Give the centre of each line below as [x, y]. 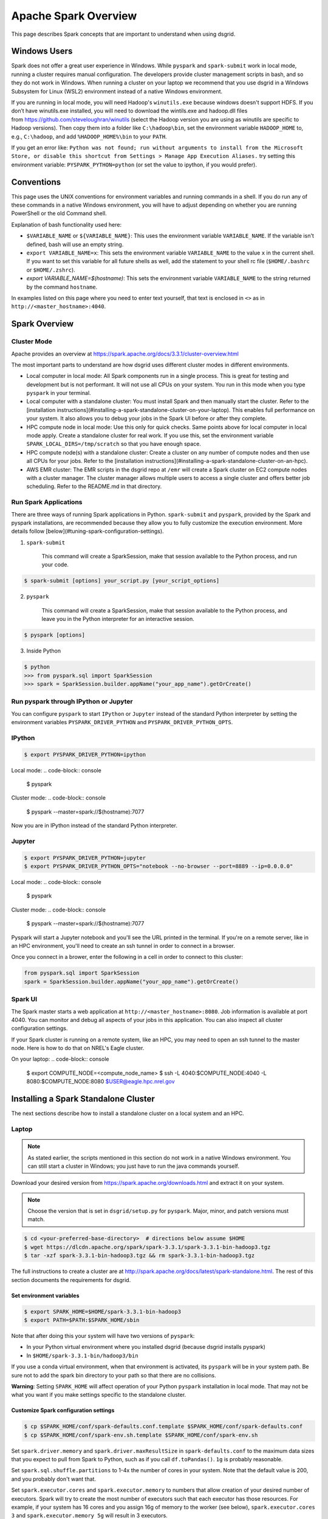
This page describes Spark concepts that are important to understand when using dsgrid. [123, 34]
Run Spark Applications [47, 502]
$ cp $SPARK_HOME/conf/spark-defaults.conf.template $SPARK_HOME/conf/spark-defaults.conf [163, 1427]
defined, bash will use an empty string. [75, 244]
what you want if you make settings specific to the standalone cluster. [99, 1395]
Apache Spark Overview [74, 16]
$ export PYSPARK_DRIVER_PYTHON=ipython [85, 754]
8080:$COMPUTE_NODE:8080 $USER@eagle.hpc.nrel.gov [101, 1082]
